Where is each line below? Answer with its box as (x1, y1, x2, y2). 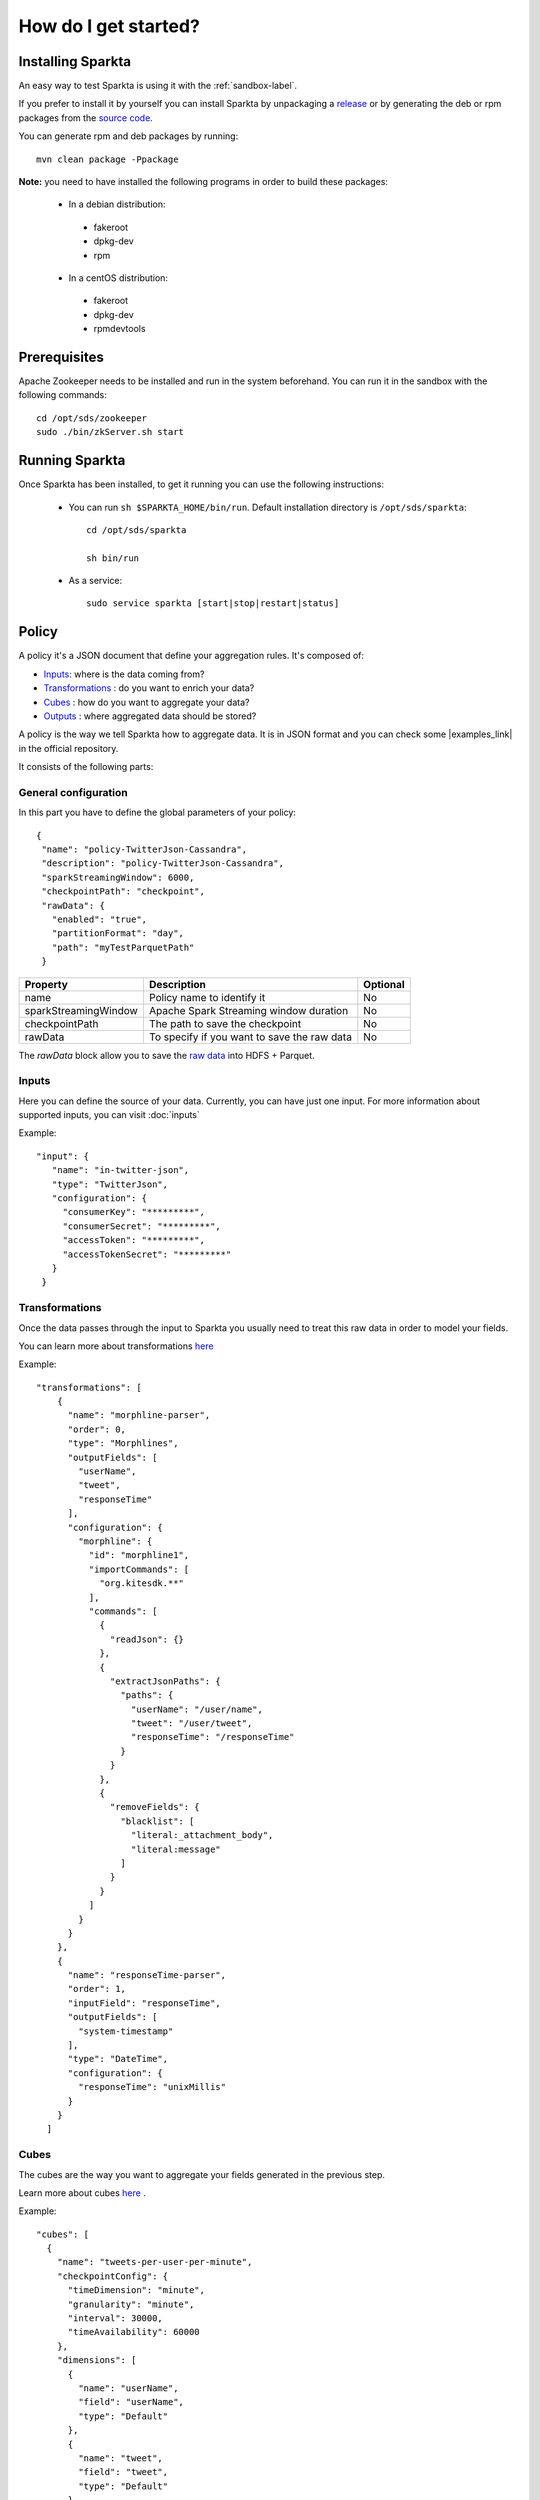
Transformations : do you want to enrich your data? (43, 682, 255, 694)
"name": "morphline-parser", (67, 1410, 211, 1421)
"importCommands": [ (88, 1563, 190, 1575)
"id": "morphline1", (88, 1550, 190, 1561)
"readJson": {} (110, 1633, 185, 1645)
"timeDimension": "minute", (67, 2285, 205, 2296)
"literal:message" (130, 1843, 222, 1855)
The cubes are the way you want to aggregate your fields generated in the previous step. (18, 2168, 385, 2180)
